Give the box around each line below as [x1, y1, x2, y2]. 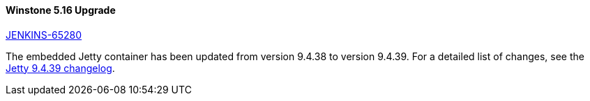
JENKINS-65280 [6, 28, 82, 41]
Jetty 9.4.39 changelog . [6, 62, 115, 74]
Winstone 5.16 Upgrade [6, 4, 116, 16]
